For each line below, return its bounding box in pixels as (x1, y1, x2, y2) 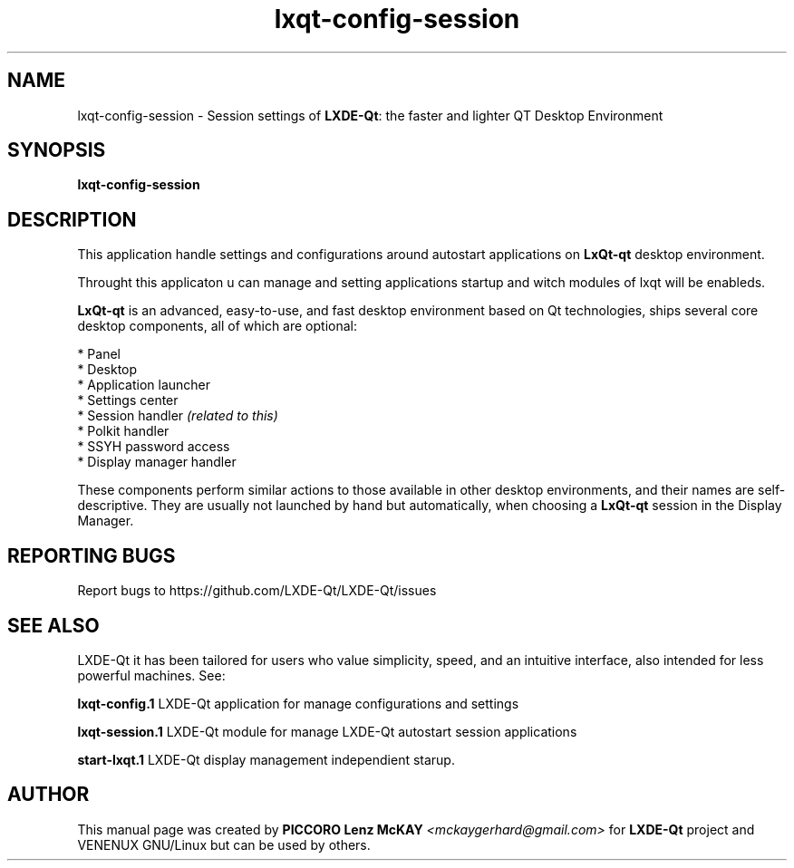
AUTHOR (7, 783, 90, 806)
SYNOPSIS (7, 139, 106, 162)
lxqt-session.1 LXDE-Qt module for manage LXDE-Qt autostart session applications (77, 723, 577, 739)
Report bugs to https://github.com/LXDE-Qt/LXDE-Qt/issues (77, 583, 437, 599)
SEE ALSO (7, 613, 100, 637)
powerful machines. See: (77, 667, 226, 683)
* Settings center (77, 392, 179, 409)
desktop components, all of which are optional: (77, 318, 357, 334)
